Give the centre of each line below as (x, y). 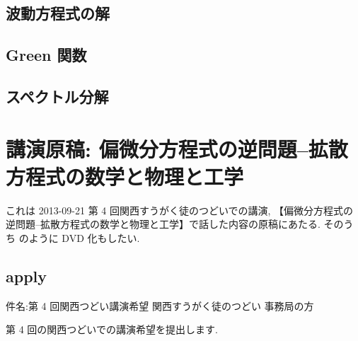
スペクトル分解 (57, 96)
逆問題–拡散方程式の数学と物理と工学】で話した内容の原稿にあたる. (163, 224)
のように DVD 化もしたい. (79, 237)
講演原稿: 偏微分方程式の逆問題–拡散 (177, 148)
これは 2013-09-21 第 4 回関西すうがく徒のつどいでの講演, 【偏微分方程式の (180, 210)
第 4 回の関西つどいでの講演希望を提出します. (112, 329)
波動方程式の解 (58, 13)
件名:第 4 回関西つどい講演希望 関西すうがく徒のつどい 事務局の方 (160, 305)
